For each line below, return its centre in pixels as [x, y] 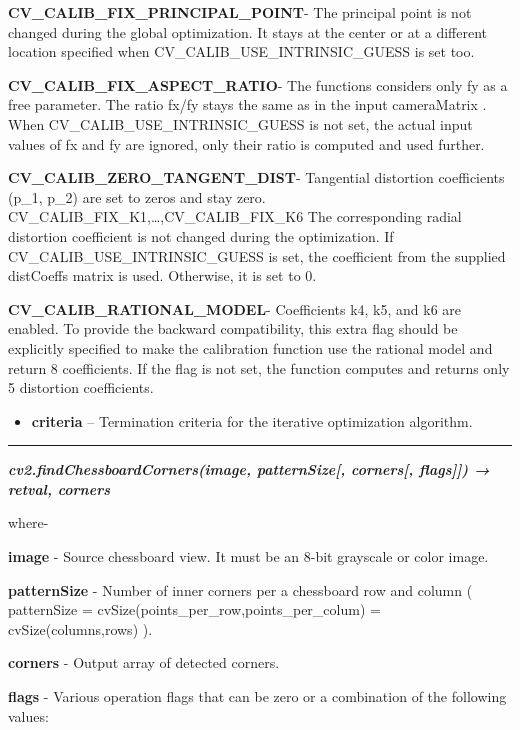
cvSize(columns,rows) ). [80, 628]
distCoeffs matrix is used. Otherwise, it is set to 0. [162, 275]
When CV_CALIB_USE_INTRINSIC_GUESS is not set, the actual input [240, 123]
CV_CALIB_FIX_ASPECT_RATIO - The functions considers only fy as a [258, 84]
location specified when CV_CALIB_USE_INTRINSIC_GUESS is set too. [241, 51]
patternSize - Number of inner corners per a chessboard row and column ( [240, 589]
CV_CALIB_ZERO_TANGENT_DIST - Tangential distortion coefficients [256, 177]
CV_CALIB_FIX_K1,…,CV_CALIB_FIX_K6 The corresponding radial [235, 216]
